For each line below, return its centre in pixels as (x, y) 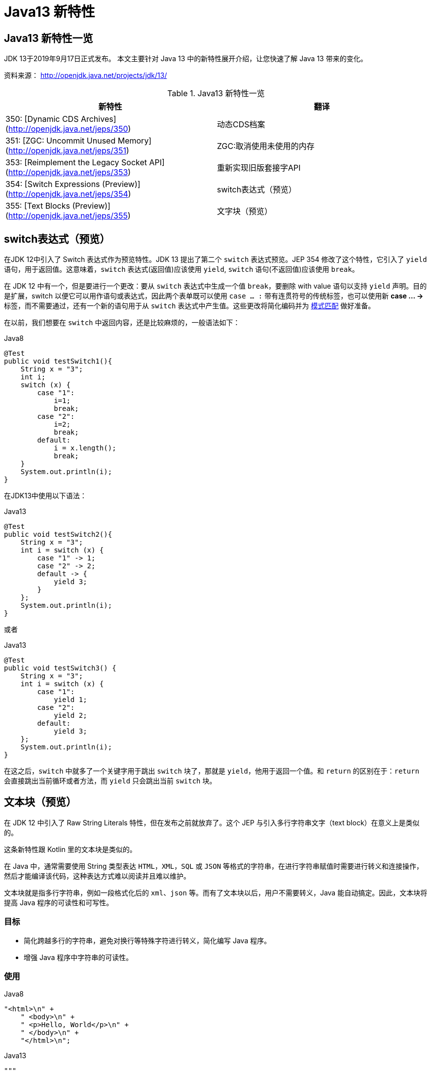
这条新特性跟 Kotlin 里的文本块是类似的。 (70, 849)
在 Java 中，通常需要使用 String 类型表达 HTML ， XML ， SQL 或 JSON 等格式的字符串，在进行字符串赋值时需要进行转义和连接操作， (214, 866)
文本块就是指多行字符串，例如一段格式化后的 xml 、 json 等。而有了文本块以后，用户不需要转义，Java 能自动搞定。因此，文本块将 (216, 892)
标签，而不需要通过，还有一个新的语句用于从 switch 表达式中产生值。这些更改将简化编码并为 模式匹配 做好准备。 (190, 306)
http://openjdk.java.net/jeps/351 (67, 151)
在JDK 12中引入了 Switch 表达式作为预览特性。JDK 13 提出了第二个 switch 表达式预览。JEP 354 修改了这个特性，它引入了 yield (215, 259)
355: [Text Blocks (38, 206)
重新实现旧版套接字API (259, 168)
